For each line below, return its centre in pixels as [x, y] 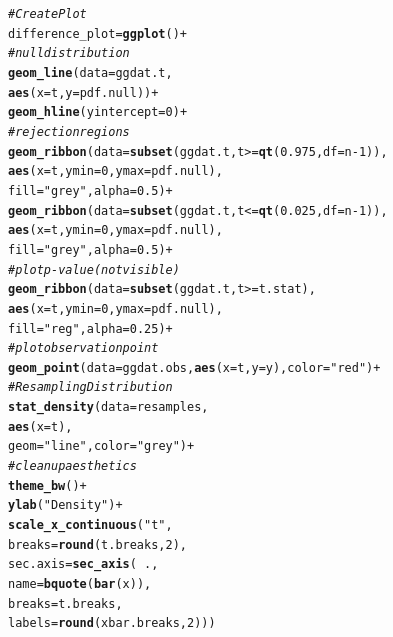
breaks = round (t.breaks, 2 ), [98, 544]
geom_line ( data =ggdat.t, [90, 72]
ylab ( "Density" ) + [65, 505]
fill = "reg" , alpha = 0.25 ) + [90, 328]
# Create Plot [47, 14]
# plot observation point [83, 348]
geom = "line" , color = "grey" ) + [101, 446]
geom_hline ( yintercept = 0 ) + [98, 112]
